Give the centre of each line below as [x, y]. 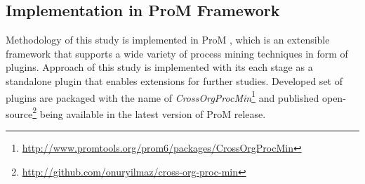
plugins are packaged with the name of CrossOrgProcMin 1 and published [162, 96]
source [19, 113]
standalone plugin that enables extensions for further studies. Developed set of [174, 80]
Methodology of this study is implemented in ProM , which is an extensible [168, 40]
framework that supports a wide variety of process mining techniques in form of [177, 53]
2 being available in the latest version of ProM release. [149, 112]
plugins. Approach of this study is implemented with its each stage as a [159, 67]
